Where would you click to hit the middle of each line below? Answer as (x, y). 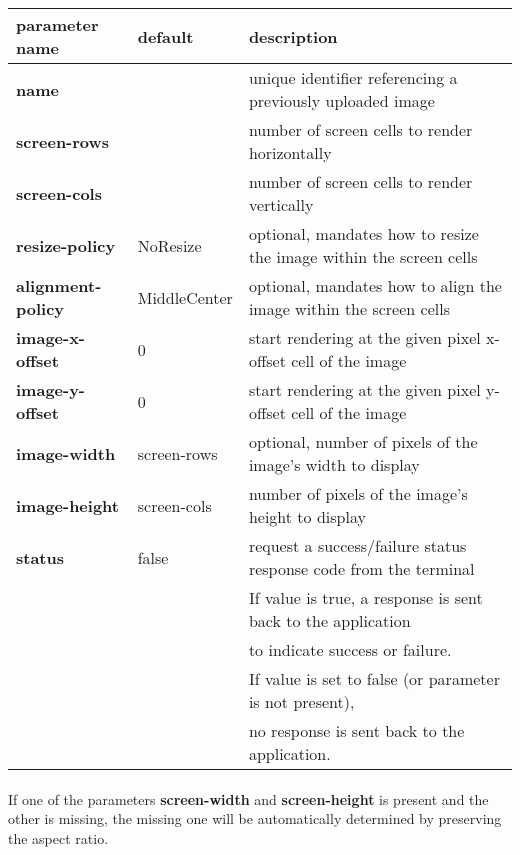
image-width (66, 453)
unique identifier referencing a (353, 77)
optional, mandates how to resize (363, 233)
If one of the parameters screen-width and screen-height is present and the (248, 798)
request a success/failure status (357, 545)
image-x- (50, 337)
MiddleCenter (185, 297)
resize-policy (66, 245)
